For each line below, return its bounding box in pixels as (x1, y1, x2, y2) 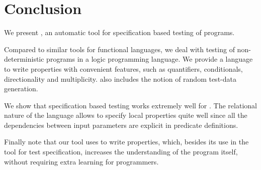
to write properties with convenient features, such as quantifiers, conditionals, (4, 63, 243, 74)
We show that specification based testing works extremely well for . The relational (4, 100, 257, 110)
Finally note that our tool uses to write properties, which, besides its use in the (4, 136, 249, 147)
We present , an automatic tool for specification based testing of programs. (4, 27, 235, 38)
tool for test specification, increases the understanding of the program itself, (4, 146, 238, 157)
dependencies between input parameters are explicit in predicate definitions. (4, 119, 238, 130)
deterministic (4, 54, 44, 64)
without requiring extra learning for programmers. (4, 156, 159, 166)
